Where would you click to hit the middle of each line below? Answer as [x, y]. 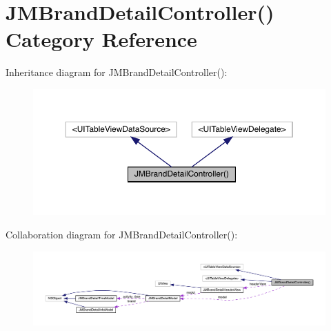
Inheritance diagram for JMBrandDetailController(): [117, 72]
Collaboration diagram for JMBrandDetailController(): [122, 234]
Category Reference [101, 39]
